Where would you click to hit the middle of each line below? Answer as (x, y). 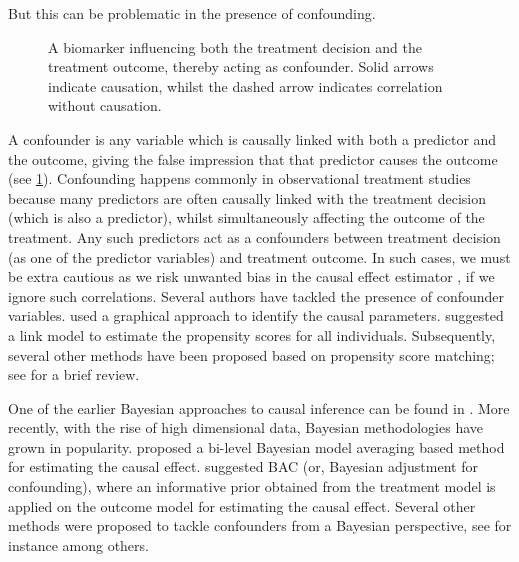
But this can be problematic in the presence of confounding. (192, 13)
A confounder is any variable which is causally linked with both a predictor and (252, 138)
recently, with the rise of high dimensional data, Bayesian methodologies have (246, 427)
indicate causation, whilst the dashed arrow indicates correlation (245, 85)
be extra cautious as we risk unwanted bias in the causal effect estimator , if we (251, 276)
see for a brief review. (74, 374)
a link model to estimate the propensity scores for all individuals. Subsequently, (252, 334)
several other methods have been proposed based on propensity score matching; (251, 354)
